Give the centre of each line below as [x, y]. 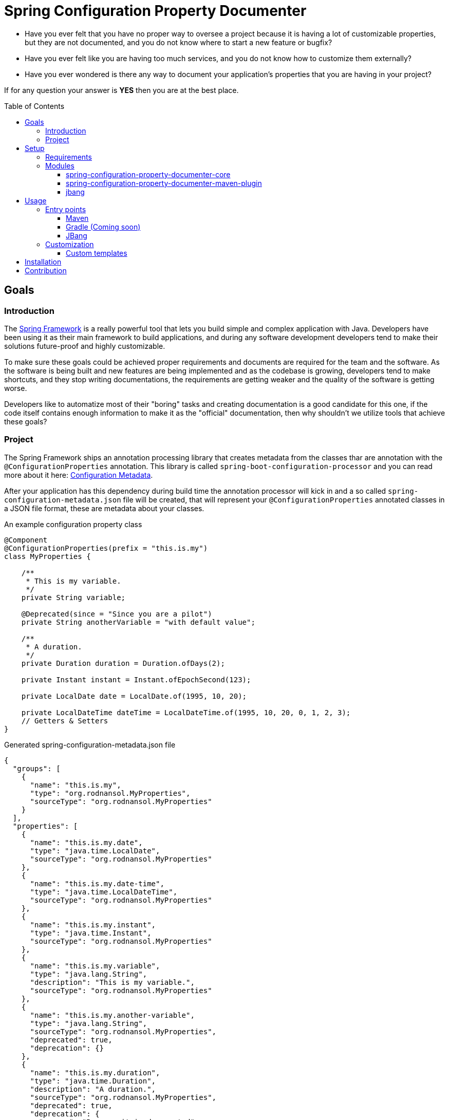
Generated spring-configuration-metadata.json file [90, 744]
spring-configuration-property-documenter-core [148, 174]
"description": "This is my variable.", [112, 982]
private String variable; [73, 597]
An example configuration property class [73, 524]
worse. [16, 388]
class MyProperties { [48, 556]
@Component [26, 540]
